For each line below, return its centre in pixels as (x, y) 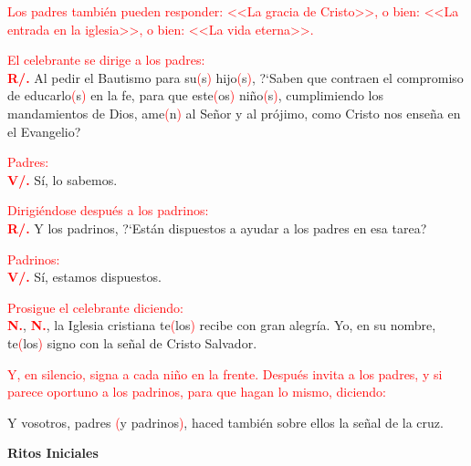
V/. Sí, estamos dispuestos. (84, 277)
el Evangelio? (44, 131)
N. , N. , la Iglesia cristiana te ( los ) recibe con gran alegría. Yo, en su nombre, (222, 325)
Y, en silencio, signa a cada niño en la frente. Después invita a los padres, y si (225, 373)
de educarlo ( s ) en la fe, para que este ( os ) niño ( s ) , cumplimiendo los (196, 95)
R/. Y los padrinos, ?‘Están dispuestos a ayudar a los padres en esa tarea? (217, 228)
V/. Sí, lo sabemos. (63, 179)
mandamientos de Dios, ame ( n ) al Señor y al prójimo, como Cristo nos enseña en (234, 113)
